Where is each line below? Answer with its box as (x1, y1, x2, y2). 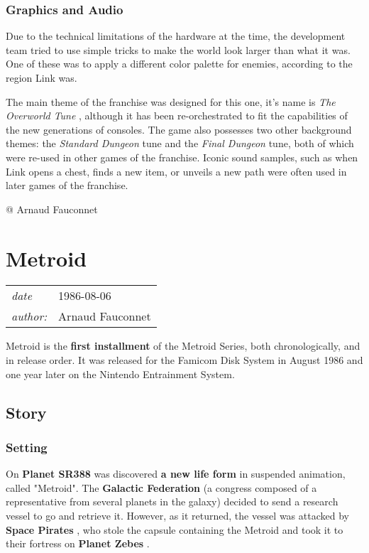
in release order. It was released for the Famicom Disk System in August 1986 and (6, 353, 363, 367)
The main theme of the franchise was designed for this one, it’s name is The (6, 94, 336, 109)
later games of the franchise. (6, 178, 128, 193)
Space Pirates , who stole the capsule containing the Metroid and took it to (6, 522, 343, 537)
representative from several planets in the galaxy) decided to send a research (6, 494, 338, 509)
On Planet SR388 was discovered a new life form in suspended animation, (6, 466, 346, 481)
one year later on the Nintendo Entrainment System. (6, 366, 235, 381)
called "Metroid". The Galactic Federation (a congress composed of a (6, 480, 317, 495)
